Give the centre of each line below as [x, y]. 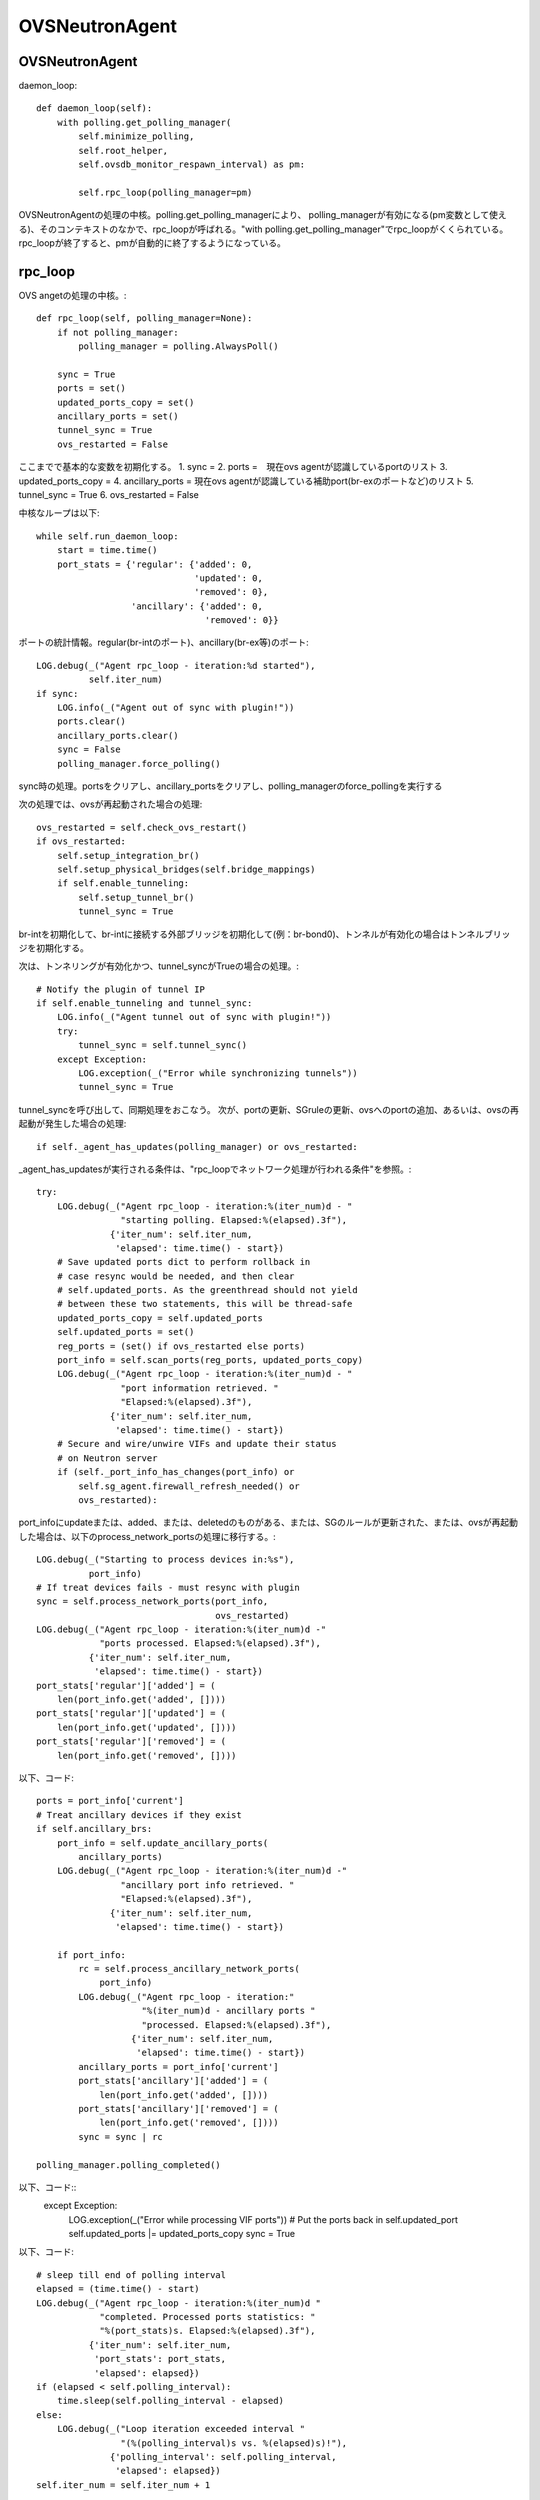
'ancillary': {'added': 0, [197, 606]
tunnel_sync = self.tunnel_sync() [163, 1045]
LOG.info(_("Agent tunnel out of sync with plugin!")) [194, 1017]
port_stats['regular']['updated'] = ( [131, 1713]
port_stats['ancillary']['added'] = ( [173, 2081]
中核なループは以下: [59, 513]
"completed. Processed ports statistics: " [207, 2317]
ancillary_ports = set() [117, 416]
